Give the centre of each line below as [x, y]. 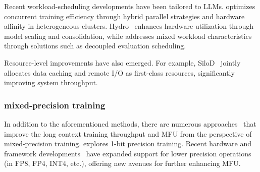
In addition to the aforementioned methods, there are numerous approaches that [130, 123]
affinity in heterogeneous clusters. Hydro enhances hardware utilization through [129, 26]
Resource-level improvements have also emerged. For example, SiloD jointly [122, 62]
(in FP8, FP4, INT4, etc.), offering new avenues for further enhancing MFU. [122, 163]
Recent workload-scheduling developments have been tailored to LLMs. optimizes [130, 6]
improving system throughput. [51, 82]
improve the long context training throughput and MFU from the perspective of [128, 133]
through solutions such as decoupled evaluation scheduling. [95, 46]
